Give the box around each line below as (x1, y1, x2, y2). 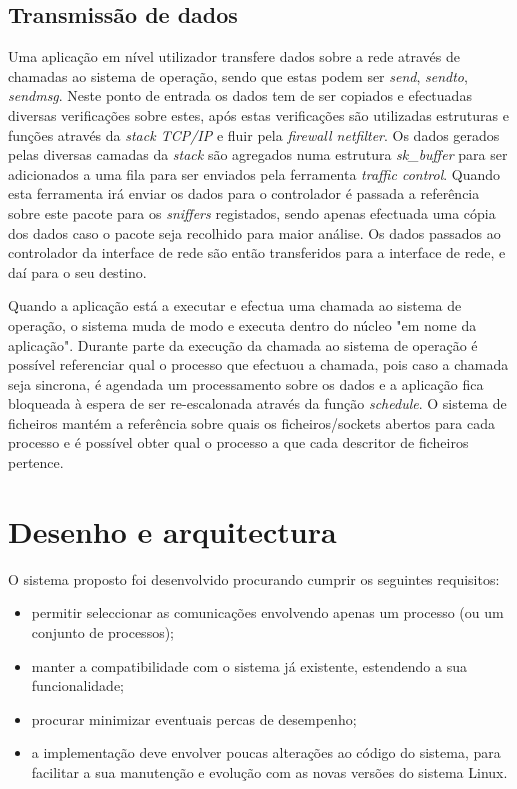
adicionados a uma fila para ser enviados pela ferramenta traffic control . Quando (8, 163, 501, 184)
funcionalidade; (31, 675, 125, 696)
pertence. (8, 452, 64, 473)
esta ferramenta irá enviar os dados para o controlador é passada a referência (8, 183, 480, 204)
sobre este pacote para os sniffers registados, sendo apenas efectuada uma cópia (8, 202, 496, 223)
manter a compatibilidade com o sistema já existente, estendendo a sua (31, 655, 467, 676)
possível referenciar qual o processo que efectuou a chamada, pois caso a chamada (8, 354, 509, 375)
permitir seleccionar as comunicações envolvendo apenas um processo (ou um (31, 602, 504, 623)
